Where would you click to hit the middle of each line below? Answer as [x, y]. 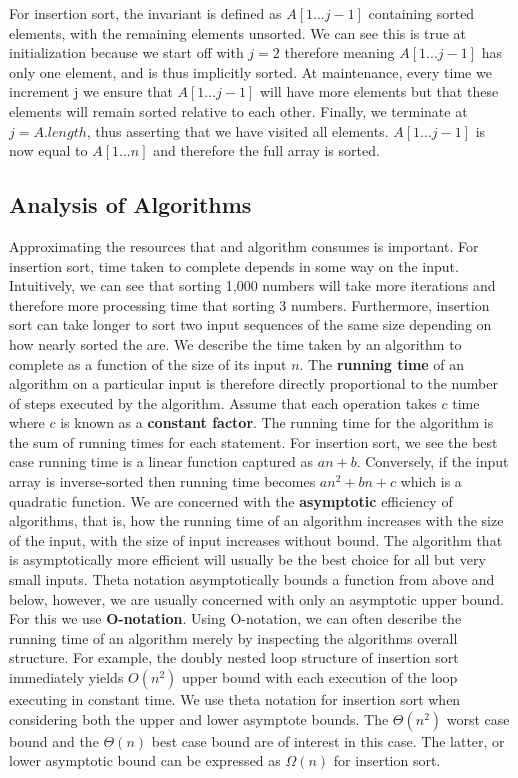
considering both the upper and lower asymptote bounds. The [199, 718]
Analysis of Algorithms [130, 204]
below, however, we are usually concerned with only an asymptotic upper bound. [256, 598]
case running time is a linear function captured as [161, 461]
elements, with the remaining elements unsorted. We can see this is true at [238, 32]
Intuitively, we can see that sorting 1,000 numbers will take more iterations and [252, 285]
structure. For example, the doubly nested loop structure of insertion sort [234, 657]
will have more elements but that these [379, 91]
